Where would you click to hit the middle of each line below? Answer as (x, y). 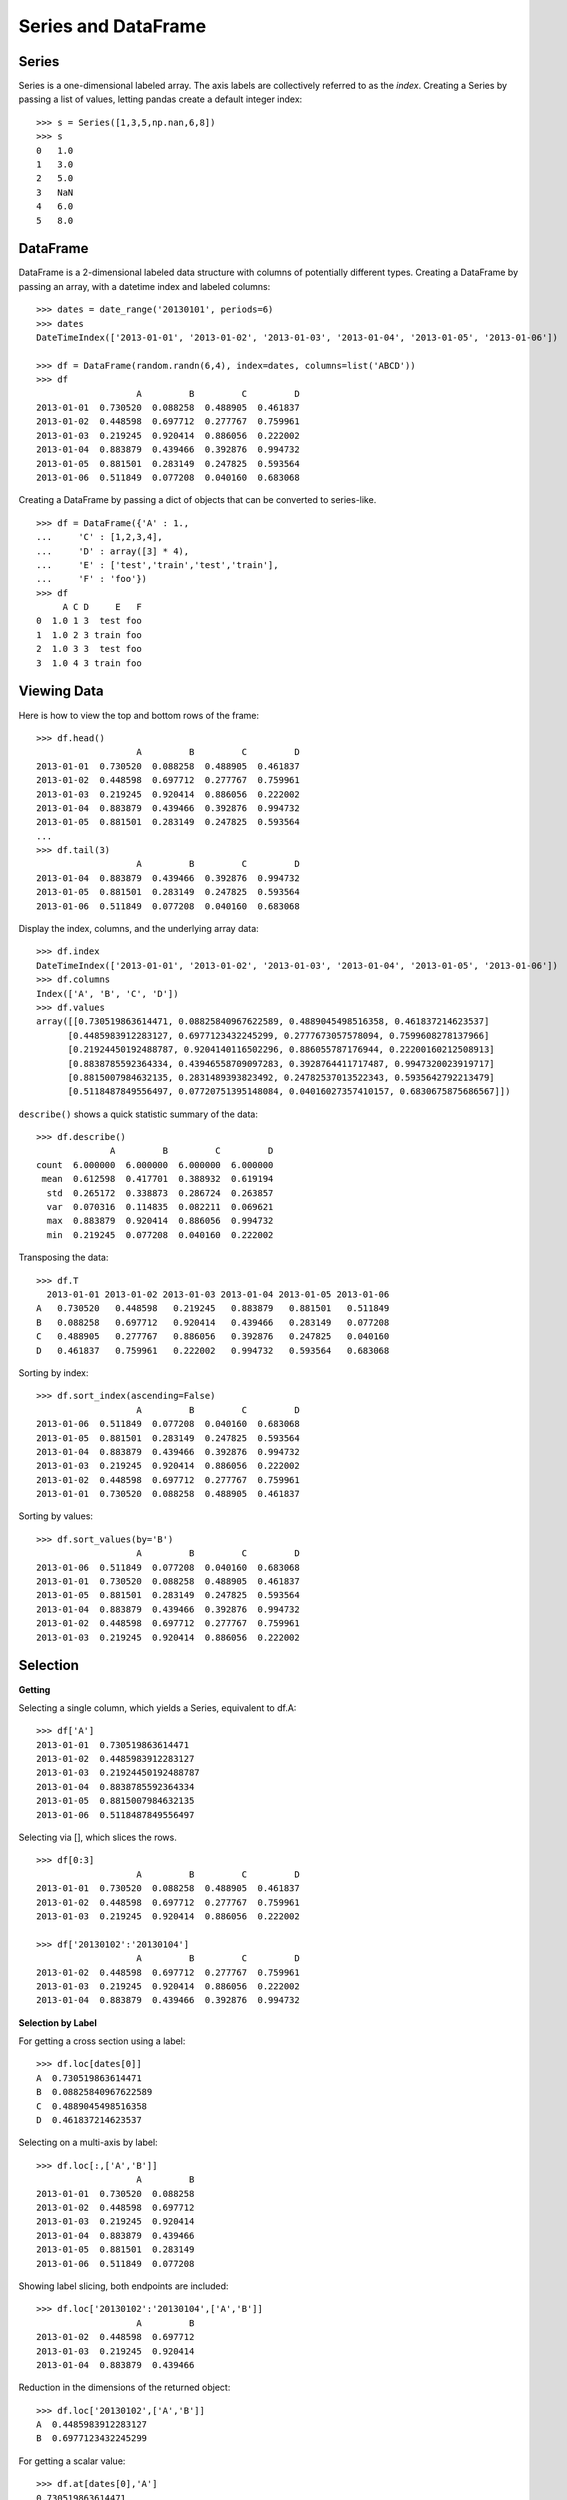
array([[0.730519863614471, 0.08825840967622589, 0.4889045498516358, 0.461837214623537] (263, 1021)
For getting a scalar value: (72, 2461)
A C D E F (102, 607)
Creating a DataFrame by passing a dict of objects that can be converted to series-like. (197, 500)
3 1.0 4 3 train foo (89, 663)
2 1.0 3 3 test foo (89, 649)
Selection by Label (57, 2022)
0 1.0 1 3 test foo (89, 621)
